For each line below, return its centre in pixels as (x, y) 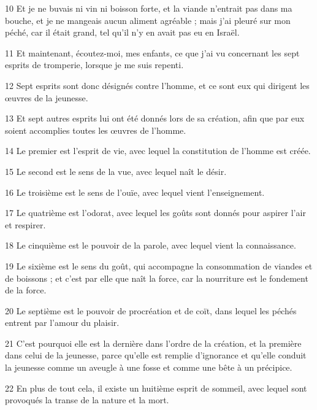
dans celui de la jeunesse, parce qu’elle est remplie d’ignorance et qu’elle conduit (156, 355)
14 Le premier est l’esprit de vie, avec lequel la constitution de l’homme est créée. (158, 151)
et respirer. (25, 224)
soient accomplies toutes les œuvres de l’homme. (96, 130)
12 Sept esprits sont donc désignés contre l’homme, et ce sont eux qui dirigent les (157, 85)
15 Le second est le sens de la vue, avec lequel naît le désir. (116, 171)
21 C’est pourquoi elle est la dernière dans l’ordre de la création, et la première (153, 343)
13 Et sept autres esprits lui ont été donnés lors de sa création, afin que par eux (155, 118)
